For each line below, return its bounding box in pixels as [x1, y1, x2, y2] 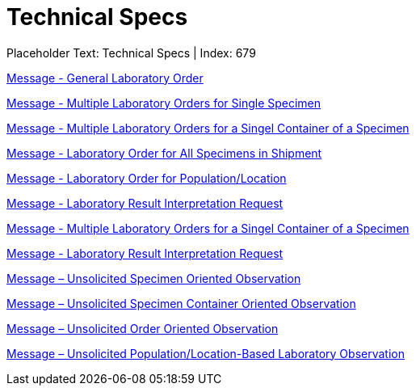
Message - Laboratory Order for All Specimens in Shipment [6, 145, 322, 160]
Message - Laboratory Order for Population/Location [6, 171, 287, 185]
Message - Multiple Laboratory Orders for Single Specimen [6, 95, 321, 110]
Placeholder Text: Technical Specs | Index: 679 [6, 45, 256, 60]
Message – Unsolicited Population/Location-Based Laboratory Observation [6, 346, 405, 360]
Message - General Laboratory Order [6, 70, 204, 85]
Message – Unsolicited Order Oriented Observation [6, 321, 279, 335]
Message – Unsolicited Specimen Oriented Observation [6, 271, 301, 285]
